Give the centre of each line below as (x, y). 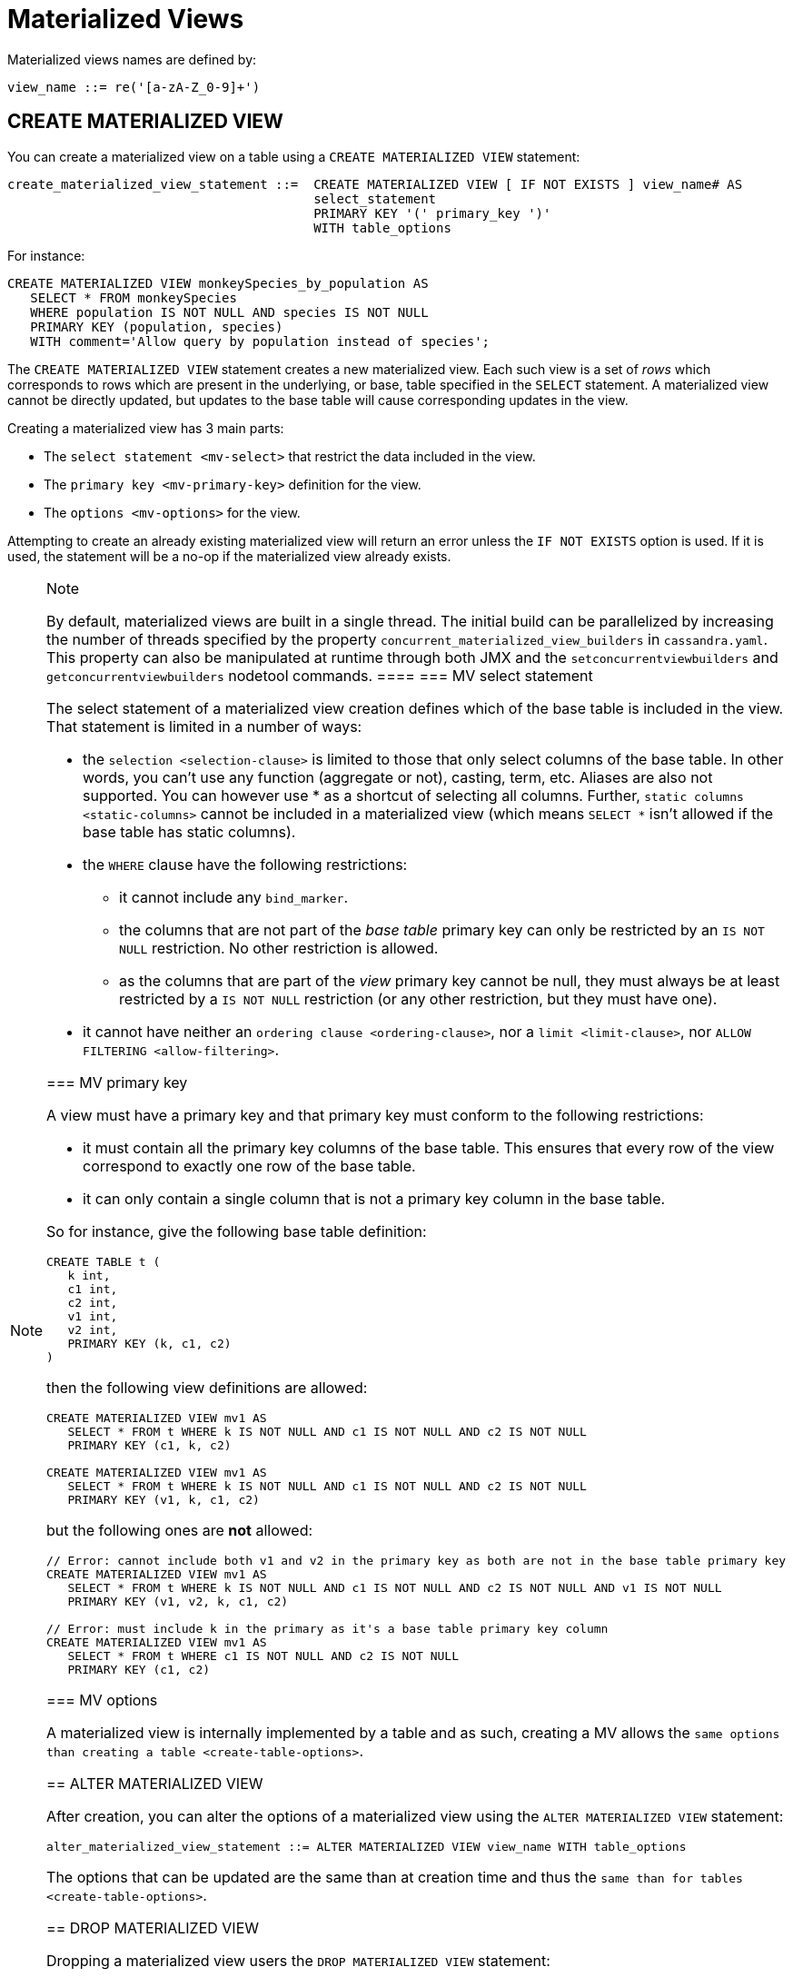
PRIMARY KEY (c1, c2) (139, 1669)
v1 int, (93, 1316)
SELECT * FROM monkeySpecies (134, 297)
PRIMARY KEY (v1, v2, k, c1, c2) (178, 1601)
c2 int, (93, 1302)
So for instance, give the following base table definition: (237, 1231)
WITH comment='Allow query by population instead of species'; (260, 341)
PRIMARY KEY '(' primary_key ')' (432, 213)
